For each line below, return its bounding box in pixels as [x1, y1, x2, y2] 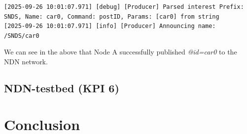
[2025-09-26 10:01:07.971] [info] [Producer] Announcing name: [4, 23, 216, 30]
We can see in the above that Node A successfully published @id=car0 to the [4, 47, 237, 57]
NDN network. [4, 56, 48, 66]
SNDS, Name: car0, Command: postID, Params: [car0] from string [4, 13, 219, 20]
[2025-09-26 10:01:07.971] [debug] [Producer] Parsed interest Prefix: [4, 3, 244, 10]
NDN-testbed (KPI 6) [4, 80, 119, 95]
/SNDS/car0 [4, 32, 39, 39]
